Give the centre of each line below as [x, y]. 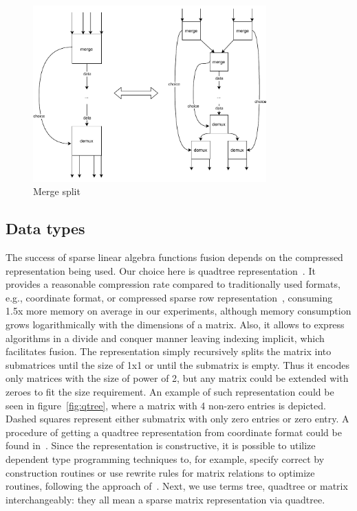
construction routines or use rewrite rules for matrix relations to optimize [160, 472]
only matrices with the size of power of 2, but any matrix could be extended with [177, 378]
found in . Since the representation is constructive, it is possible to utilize [161, 445]
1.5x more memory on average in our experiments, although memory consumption [178, 311]
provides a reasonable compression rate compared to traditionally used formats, [173, 284]
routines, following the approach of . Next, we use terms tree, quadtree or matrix [177, 486]
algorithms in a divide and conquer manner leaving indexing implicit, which [165, 338]
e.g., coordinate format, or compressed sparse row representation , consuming [169, 297]
